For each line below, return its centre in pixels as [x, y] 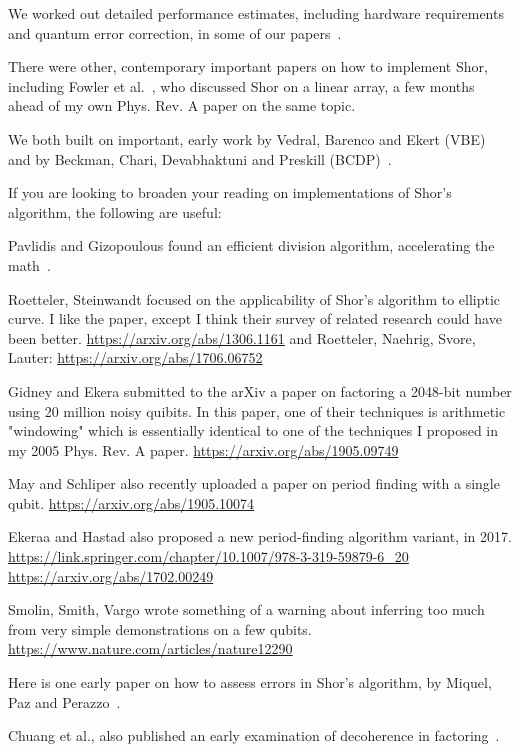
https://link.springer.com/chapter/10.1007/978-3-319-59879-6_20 [208, 556]
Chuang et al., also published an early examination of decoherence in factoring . [254, 735]
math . [29, 264]
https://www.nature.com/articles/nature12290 [150, 648]
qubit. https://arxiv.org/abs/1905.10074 [131, 502]
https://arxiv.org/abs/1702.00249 [111, 575]
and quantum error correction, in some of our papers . [175, 32]
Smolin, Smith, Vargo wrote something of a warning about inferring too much [246, 609]
